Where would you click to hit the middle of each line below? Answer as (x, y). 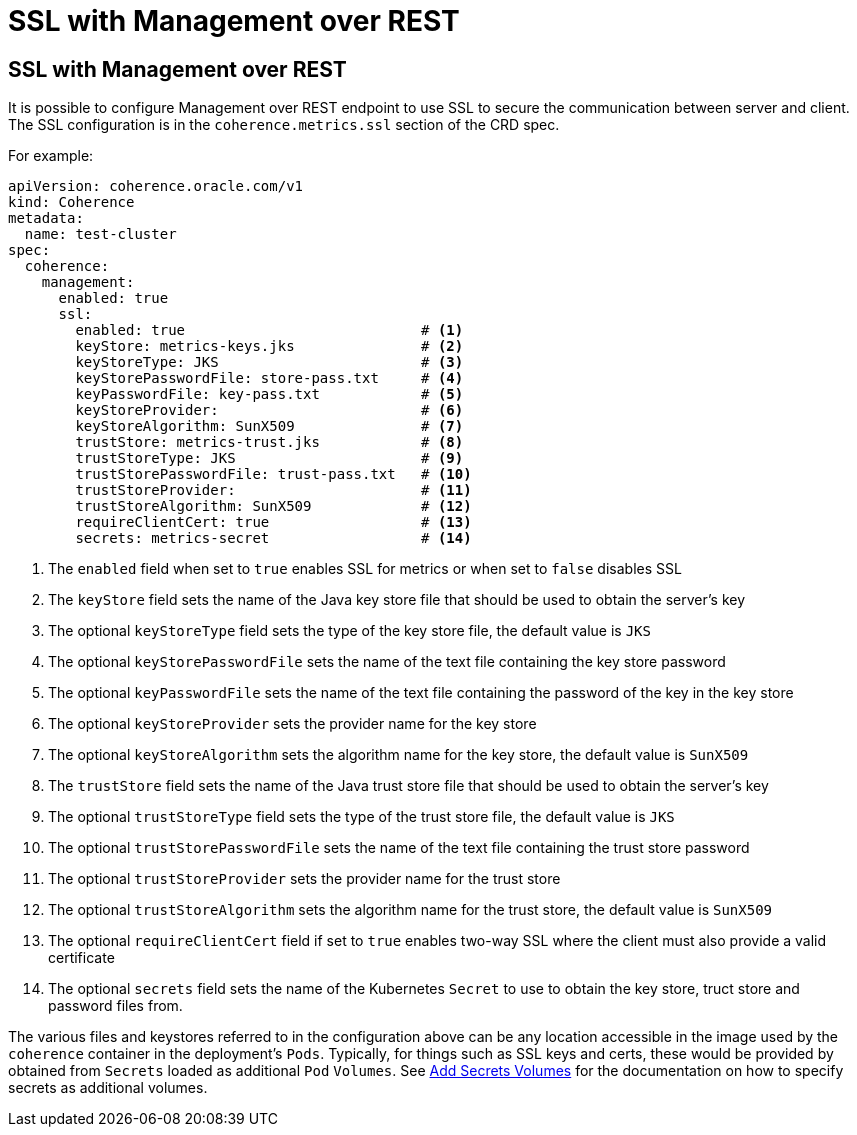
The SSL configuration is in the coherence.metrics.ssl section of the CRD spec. (284, 125)
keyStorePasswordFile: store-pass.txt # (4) (269, 378)
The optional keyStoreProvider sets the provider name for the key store (292, 724)
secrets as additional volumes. (108, 1088)
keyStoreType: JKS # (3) (269, 362)
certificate (81, 958)
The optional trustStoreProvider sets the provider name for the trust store (304, 879)
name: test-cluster (100, 234)
